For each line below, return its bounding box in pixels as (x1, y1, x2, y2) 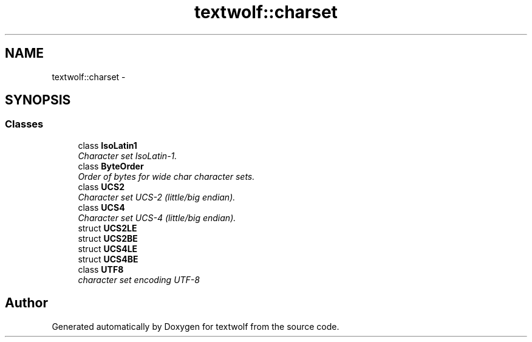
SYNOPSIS (5, 92, 71, 108)
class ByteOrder (78, 160, 144, 171)
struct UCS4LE (78, 243, 138, 254)
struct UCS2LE (78, 222, 137, 233)
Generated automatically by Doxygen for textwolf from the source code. (52, 321, 339, 332)
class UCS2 (78, 181, 124, 192)
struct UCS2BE (78, 233, 138, 244)
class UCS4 (78, 202, 125, 213)
